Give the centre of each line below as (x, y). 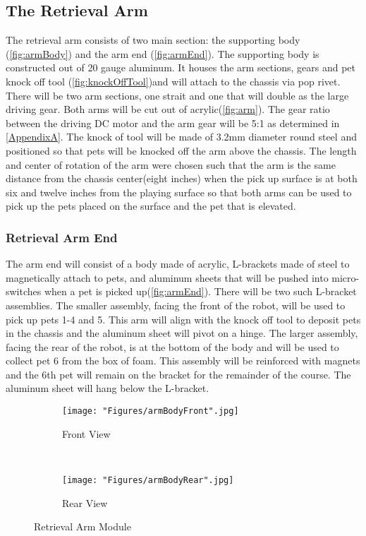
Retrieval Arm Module (83, 526)
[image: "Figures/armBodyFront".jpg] (151, 411)
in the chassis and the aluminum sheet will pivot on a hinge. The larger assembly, (182, 333)
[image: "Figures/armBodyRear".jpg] (148, 480)
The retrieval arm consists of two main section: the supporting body (153, 40)
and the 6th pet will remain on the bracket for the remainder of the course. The (178, 374)
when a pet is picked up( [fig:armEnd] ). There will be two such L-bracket (200, 291)
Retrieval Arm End (62, 237)
